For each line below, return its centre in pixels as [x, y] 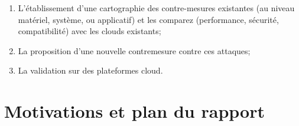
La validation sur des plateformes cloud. [90, 70]
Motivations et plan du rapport [134, 111]
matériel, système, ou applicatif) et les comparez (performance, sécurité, [148, 19]
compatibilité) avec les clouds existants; [90, 31]
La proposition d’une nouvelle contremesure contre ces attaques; [134, 50]
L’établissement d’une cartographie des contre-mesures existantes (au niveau [156, 8]
